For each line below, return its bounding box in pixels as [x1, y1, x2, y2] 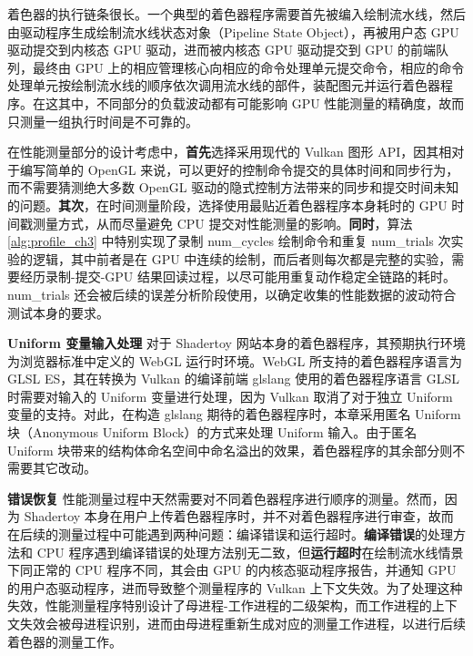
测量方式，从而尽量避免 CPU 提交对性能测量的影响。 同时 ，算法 [32, 213, 413, 232]
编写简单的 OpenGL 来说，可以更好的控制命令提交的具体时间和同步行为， [19, 159, 459, 179]
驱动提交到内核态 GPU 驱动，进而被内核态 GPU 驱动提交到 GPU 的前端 [7, 40, 437, 59]
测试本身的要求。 [7, 302, 109, 322]
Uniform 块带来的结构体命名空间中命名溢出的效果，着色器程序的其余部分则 [7, 440, 453, 459]
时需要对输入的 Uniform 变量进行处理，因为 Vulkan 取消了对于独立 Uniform [7, 386, 453, 405]
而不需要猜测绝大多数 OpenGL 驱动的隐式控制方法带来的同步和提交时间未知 [7, 178, 459, 197]
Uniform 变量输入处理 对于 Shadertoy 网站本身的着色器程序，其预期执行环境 [7, 333, 466, 353]
